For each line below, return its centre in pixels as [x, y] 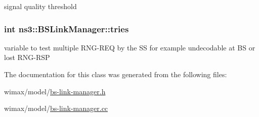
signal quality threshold [40, 6]
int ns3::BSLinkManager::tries [67, 28]
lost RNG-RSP [27, 57]
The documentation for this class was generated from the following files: [116, 74]
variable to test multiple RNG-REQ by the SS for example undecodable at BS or [130, 47]
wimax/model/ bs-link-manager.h [55, 91]
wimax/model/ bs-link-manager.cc [56, 108]
